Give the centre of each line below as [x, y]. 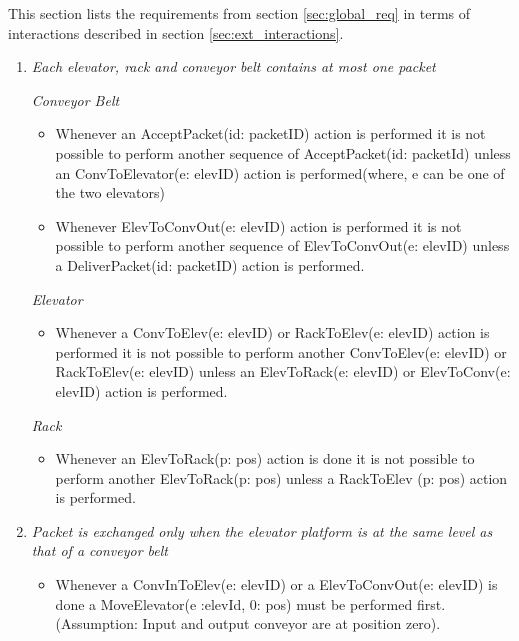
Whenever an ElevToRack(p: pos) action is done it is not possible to [265, 458]
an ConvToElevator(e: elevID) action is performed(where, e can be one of [280, 172]
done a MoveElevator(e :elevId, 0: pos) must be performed [234, 603]
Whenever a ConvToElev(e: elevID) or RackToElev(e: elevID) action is [272, 332]
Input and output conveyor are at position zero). [291, 623]
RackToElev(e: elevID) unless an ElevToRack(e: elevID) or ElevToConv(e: [283, 371]
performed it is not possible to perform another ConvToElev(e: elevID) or [281, 351]
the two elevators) [110, 192]
